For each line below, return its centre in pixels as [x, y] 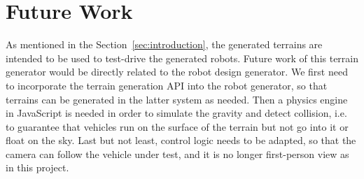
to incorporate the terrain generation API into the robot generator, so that [167, 85]
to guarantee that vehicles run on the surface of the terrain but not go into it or [177, 126]
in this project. [37, 167]
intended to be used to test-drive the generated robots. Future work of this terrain [182, 58]
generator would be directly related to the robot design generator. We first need [177, 72]
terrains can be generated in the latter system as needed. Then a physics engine [177, 99]
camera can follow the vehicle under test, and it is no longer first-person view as [177, 153]
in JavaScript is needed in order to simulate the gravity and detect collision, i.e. [176, 113]
